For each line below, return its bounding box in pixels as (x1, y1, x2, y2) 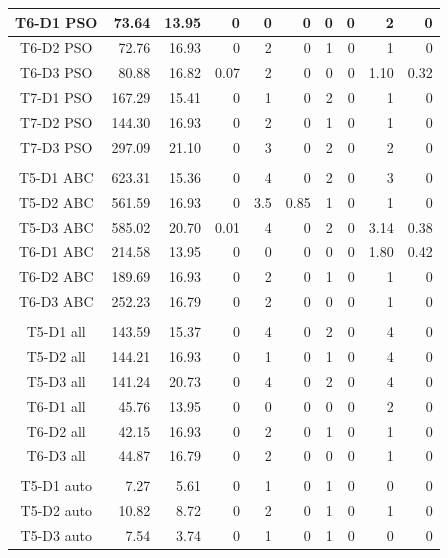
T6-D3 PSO (20, 62, 93, 83)
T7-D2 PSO (20, 111, 93, 132)
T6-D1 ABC (18, 241, 94, 262)
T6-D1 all (26, 395, 86, 416)
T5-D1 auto (20, 475, 92, 496)
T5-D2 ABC (18, 191, 94, 212)
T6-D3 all (26, 445, 86, 466)
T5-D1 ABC (18, 166, 94, 187)
